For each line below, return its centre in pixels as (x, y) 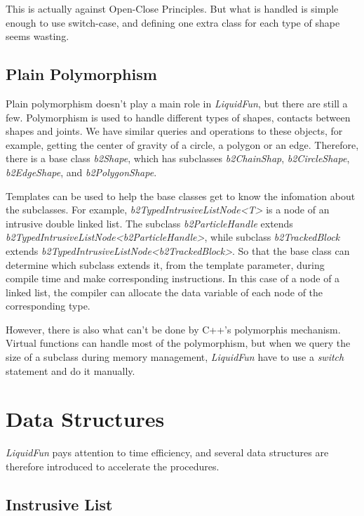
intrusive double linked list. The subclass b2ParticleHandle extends (149, 223)
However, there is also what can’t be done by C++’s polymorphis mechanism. (173, 329)
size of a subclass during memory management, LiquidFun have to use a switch (175, 357)
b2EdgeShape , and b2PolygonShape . (81, 172)
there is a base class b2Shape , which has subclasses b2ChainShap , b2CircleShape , (178, 158)
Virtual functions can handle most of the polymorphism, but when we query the (178, 343)
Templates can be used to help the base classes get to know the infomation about (181, 196)
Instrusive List (59, 504)
